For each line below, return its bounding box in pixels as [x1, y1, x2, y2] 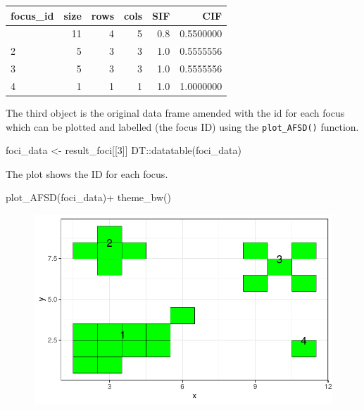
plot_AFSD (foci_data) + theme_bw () [6, 190, 171, 205]
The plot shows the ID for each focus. [6, 166, 168, 181]
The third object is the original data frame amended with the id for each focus [6, 105, 345, 120]
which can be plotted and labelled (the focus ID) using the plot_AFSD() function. [6, 119, 359, 134]
